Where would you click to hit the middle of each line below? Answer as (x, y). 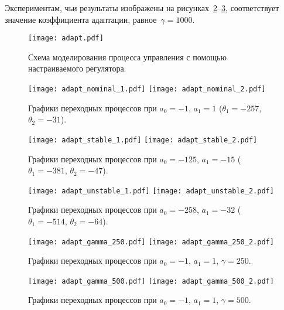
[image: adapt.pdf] (66, 38)
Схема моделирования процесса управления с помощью (127, 57)
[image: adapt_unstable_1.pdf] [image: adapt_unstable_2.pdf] (151, 191)
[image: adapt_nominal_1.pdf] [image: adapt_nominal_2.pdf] (147, 89)
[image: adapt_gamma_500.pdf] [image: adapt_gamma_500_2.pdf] (151, 281)
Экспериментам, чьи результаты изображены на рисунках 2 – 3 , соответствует (142, 8)
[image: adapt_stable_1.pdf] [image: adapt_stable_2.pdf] (143, 140)
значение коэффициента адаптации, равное (81, 19)
